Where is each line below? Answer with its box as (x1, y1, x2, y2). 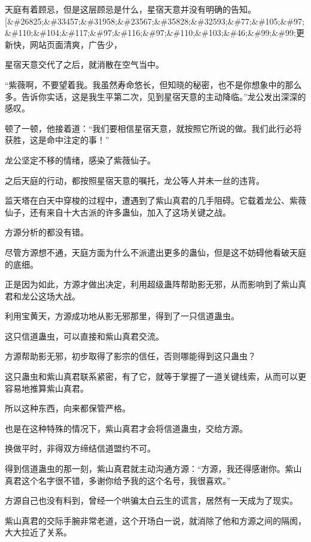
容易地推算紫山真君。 (5, 381, 89, 394)
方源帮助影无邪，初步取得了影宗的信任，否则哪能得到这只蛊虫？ (5, 350, 256, 362)
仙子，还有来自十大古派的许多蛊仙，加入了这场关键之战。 (5, 205, 231, 218)
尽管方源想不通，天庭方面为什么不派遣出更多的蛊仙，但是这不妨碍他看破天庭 (5, 246, 306, 258)
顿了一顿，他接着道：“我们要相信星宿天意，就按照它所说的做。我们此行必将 (5, 122, 302, 134)
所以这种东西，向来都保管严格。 (5, 402, 130, 414)
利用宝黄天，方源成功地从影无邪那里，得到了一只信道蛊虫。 (5, 310, 239, 322)
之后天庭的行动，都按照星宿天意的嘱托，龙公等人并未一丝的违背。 (5, 174, 264, 186)
